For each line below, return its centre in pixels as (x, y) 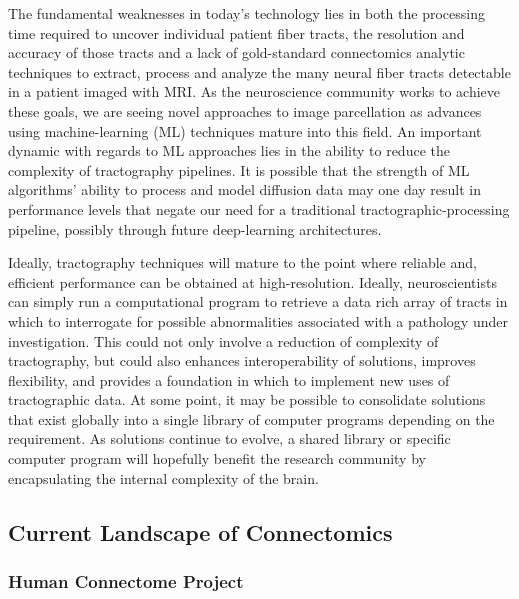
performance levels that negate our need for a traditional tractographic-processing (259, 208)
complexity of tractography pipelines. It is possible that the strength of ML (239, 169)
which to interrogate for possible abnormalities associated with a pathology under (258, 320)
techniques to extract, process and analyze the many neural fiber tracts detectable (259, 71)
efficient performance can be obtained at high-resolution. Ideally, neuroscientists (252, 281)
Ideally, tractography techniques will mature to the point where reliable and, (242, 262)
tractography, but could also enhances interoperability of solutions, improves (242, 360)
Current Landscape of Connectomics (200, 531)
